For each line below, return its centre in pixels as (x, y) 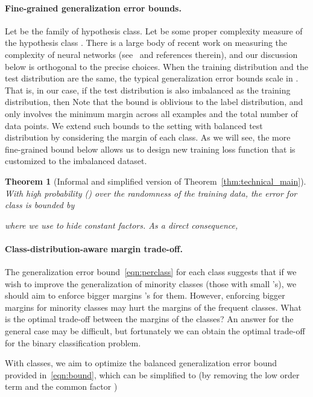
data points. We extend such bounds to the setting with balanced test (134, 125)
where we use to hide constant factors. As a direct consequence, (122, 225)
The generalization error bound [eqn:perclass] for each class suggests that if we (151, 272)
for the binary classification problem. (73, 342)
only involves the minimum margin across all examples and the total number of (151, 113)
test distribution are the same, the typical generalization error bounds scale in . (152, 78)
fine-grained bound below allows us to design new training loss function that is (150, 149)
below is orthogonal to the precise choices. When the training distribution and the (156, 66)
